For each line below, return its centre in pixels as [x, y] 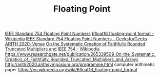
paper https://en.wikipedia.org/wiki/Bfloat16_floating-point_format [71, 70]
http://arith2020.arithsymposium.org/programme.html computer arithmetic [80, 64]
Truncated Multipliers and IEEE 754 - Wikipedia [52, 49]
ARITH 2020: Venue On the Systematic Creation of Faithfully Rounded [75, 44]
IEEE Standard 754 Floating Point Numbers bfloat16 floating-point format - [80, 34]
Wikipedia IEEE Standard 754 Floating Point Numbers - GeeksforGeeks [76, 39]
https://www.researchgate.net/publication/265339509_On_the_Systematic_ [80, 54]
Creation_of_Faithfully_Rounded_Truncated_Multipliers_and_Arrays [72, 60]
